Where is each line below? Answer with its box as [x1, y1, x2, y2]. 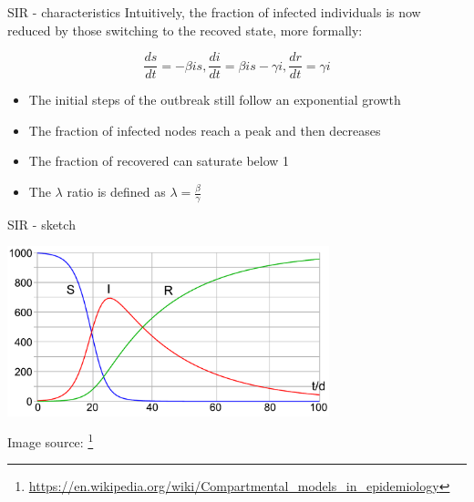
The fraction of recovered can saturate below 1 [28, 151, 290, 170]
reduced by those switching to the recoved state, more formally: [7, 20, 363, 39]
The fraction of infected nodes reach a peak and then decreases [28, 120, 381, 139]
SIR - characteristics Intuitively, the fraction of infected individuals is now [7, 3, 421, 21]
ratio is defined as [67, 182, 166, 201]
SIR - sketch [7, 214, 76, 233]
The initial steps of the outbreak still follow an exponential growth [28, 90, 401, 109]
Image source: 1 [7, 429, 94, 451]
